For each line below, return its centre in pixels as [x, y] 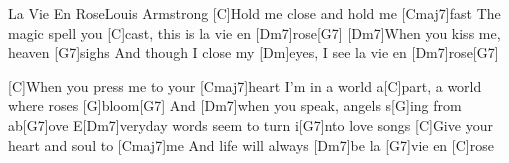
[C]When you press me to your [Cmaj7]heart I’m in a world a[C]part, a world [245, 85]
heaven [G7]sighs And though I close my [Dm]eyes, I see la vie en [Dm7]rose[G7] [253, 52]
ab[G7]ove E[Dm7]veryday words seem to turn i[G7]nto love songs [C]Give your [250, 124]
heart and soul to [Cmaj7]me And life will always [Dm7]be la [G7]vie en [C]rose [251, 144]
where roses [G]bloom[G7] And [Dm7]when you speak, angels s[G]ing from [235, 105]
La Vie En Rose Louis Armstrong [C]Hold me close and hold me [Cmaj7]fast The [254, 13]
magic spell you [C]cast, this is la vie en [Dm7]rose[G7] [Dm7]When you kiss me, [254, 32]
